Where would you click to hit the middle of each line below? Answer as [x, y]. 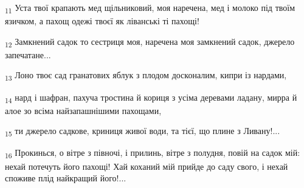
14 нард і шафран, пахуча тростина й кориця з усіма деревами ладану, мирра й [151, 98]
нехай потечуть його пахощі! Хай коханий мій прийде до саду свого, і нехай [147, 166]
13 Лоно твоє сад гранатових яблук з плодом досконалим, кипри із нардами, [146, 76]
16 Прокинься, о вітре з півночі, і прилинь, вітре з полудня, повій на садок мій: [153, 153]
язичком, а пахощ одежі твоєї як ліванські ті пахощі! [102, 21]
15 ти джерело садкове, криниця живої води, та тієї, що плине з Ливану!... [143, 132]
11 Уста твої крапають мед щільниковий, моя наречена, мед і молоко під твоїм [150, 8]
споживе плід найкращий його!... [66, 178]
